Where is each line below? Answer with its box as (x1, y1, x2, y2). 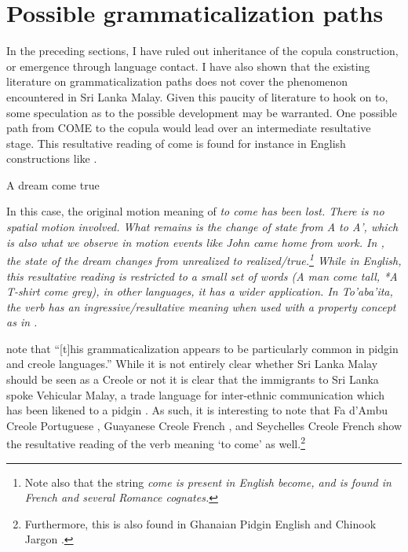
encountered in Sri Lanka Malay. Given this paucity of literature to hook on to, (6, 88, 388, 105)
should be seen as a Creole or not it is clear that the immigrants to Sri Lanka (6, 371, 379, 388)
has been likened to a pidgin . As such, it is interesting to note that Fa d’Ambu (6, 402, 388, 418)
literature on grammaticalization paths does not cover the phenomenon (6, 73, 348, 90)
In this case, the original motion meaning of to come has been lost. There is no (6, 203, 384, 219)
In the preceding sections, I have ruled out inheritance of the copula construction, (6, 42, 399, 59)
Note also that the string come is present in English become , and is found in (24, 473, 392, 490)
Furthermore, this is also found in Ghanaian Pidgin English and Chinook (24, 515, 377, 532)
